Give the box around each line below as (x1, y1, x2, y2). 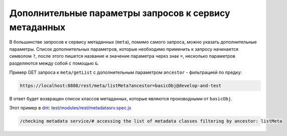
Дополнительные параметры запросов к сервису (9, 8, 231, 19)
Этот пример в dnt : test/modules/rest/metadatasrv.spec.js (9, 105, 132, 111)
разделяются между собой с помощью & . (9, 60, 99, 66)
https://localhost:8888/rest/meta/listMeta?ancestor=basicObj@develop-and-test (20, 83, 222, 88)
